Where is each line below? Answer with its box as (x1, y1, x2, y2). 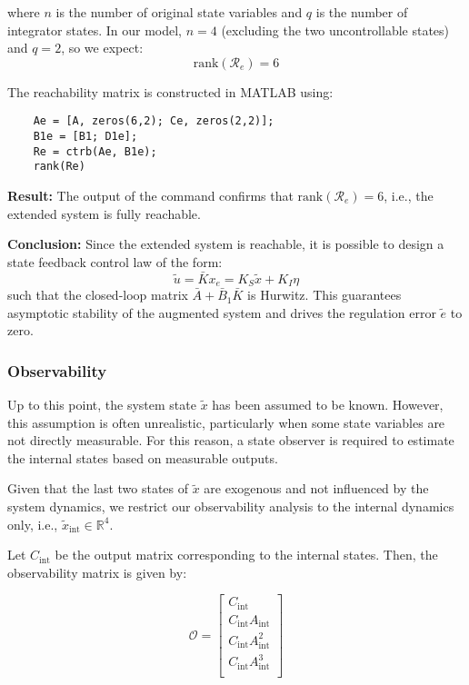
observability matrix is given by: (7, 562, 187, 581)
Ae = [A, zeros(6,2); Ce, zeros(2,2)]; (33, 114, 274, 128)
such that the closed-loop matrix (7, 285, 188, 304)
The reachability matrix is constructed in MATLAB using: (7, 82, 334, 101)
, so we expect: (61, 38, 144, 57)
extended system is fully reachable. (7, 204, 201, 223)
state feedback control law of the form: (7, 252, 223, 271)
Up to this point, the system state (7, 395, 196, 414)
